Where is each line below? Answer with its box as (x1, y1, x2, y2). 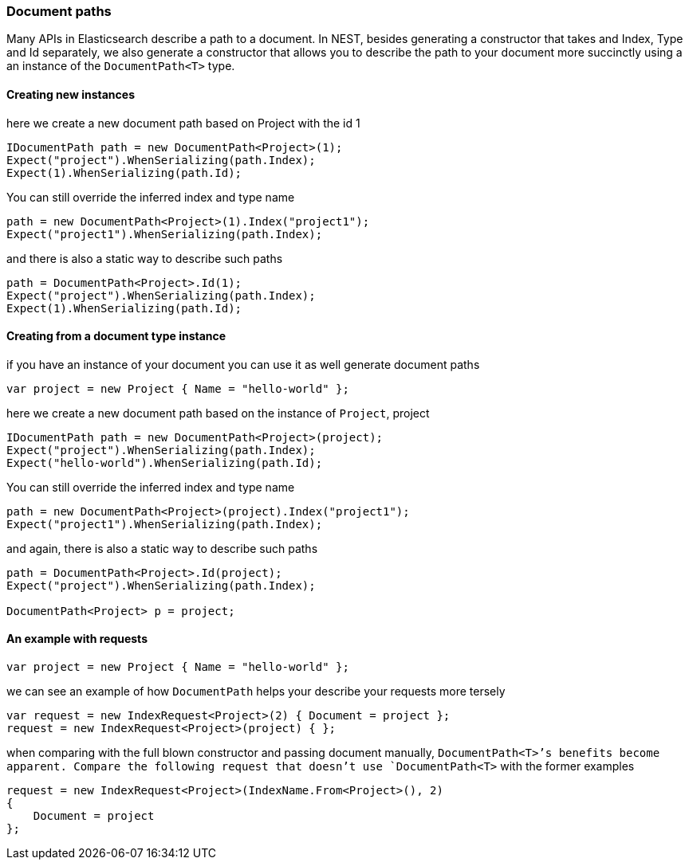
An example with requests (6, 632, 148, 646)
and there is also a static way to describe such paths (6, 251, 283, 265)
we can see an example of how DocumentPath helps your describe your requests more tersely (6, 684, 506, 699)
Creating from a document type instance (6, 329, 226, 343)
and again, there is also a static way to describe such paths (6, 541, 318, 555)
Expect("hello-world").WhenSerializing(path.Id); (6, 456, 323, 469)
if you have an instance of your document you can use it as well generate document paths (6, 357, 480, 371)
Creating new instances (6, 87, 136, 101)
